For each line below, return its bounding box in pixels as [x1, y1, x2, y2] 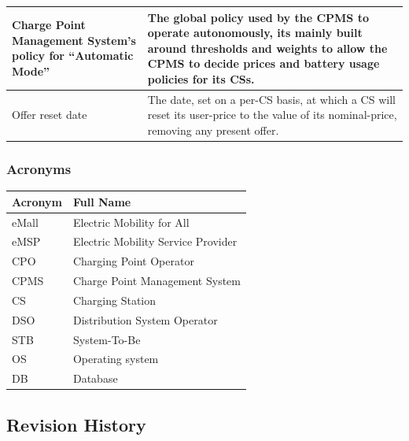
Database [72, 370, 118, 387]
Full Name [72, 193, 131, 209]
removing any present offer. [147, 121, 279, 138]
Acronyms [6, 158, 72, 178]
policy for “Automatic [12, 47, 134, 64]
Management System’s [12, 31, 136, 48]
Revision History [6, 412, 146, 436]
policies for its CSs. [147, 70, 255, 87]
